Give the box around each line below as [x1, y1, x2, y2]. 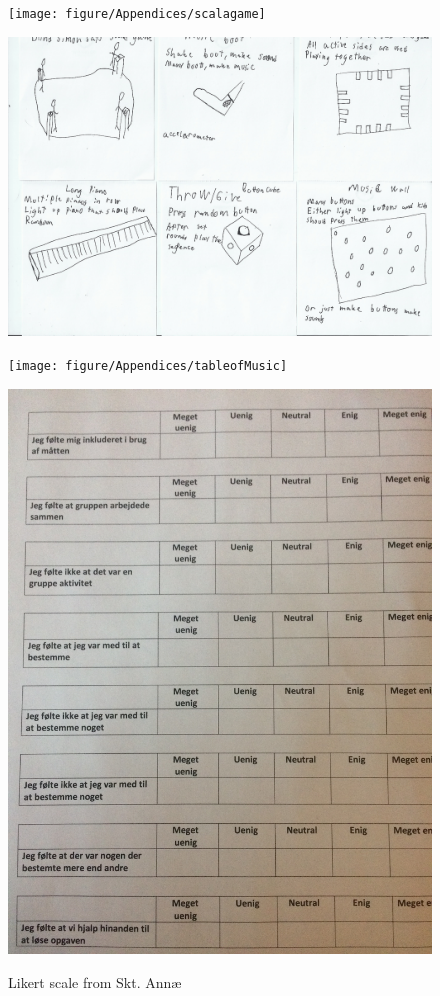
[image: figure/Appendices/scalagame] [8, 7, 266, 21]
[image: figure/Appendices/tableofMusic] [8, 359, 288, 374]
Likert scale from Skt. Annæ [8, 971, 182, 992]
